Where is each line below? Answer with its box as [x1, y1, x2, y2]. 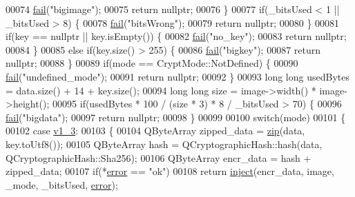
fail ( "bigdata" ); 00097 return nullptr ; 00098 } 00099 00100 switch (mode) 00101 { [6, 110, 346, 124]
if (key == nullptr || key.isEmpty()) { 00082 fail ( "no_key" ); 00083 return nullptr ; [6, 29, 347, 43]
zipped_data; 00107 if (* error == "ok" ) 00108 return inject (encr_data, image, [6, 164, 334, 178]
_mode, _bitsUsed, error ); [6, 177, 118, 191]
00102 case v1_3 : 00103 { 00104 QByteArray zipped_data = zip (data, [6, 123, 305, 138]
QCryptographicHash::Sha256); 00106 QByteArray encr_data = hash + [6, 150, 311, 165]
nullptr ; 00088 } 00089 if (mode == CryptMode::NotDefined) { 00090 [6, 56, 298, 70]
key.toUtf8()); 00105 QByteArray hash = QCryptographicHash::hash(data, [6, 136, 323, 151]
